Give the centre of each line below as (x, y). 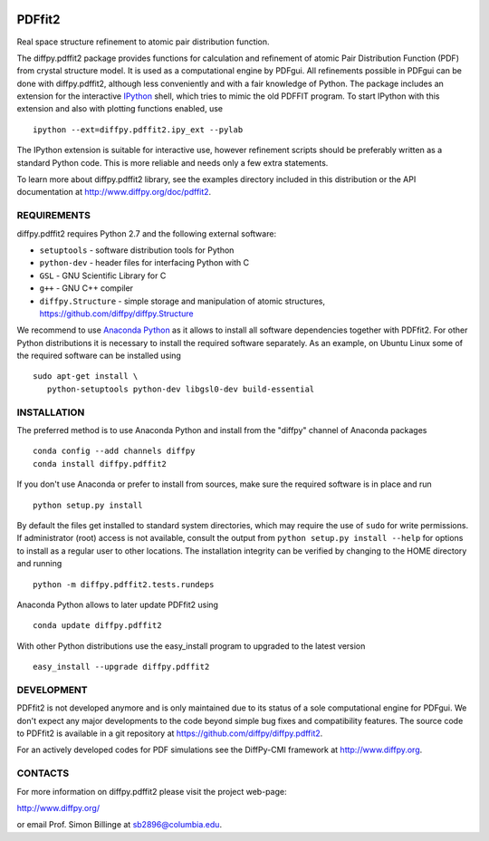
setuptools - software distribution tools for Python (137, 250)
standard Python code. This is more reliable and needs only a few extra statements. (173, 162)
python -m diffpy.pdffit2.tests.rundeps (124, 584)
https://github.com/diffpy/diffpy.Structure (116, 314)
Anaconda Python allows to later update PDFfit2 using (118, 604)
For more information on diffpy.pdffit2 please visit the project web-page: (152, 791)
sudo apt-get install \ (86, 377)
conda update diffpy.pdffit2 (97, 626)
